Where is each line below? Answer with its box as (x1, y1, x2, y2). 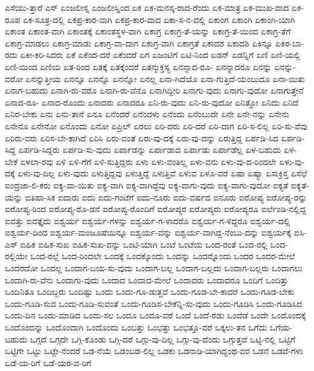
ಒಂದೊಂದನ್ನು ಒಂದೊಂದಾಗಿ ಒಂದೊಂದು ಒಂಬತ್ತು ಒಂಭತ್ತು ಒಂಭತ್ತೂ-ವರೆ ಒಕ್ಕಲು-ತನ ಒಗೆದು (5, 321, 268, 334)
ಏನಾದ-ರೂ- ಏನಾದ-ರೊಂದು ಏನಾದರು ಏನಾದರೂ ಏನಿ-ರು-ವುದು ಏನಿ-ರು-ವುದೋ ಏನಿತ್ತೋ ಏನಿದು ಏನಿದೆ (5, 95, 299, 108)
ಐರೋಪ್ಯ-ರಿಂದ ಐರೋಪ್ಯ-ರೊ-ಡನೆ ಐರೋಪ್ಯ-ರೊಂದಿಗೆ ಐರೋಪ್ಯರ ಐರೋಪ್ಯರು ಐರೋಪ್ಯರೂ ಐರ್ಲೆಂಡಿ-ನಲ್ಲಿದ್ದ (5, 202, 306, 215)
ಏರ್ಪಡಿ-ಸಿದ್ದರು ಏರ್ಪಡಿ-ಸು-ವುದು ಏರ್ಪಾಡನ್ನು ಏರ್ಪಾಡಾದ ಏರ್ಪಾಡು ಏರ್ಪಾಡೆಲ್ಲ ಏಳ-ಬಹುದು (18, 143, 281, 156)
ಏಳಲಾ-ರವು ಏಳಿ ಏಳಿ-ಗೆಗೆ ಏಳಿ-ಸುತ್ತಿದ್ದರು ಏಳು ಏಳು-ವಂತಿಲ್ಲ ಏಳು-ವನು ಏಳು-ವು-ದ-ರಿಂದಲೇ (20, 155, 277, 167)
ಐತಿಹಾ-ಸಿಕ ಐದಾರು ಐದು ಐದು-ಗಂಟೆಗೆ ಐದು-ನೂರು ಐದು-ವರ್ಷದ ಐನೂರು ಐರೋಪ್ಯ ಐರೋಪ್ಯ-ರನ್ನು (25, 190, 307, 203)
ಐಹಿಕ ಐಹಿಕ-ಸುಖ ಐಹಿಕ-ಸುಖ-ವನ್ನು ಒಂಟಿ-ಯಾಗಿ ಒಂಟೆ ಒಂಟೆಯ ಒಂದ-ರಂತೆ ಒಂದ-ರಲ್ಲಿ (20, 237, 268, 250)
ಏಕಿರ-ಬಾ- (275, 36, 304, 49)
